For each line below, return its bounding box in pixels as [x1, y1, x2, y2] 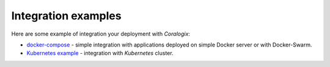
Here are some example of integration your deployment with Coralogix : [11, 30, 191, 37]
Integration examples [11, 9, 122, 22]
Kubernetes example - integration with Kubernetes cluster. [26, 49, 174, 57]
